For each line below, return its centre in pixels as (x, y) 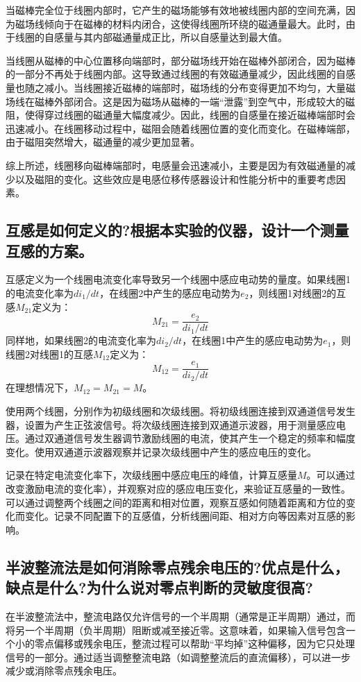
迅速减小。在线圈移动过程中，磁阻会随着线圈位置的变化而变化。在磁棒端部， (180, 128)
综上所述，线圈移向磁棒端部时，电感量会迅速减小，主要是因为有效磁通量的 (176, 165)
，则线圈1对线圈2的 (293, 292)
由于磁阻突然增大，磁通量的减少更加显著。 (103, 142)
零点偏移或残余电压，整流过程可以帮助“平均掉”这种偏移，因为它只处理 (195, 643)
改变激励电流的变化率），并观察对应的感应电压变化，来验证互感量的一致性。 (178, 488)
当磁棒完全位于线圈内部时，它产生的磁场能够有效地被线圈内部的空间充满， (176, 10)
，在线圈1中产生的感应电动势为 (253, 340)
